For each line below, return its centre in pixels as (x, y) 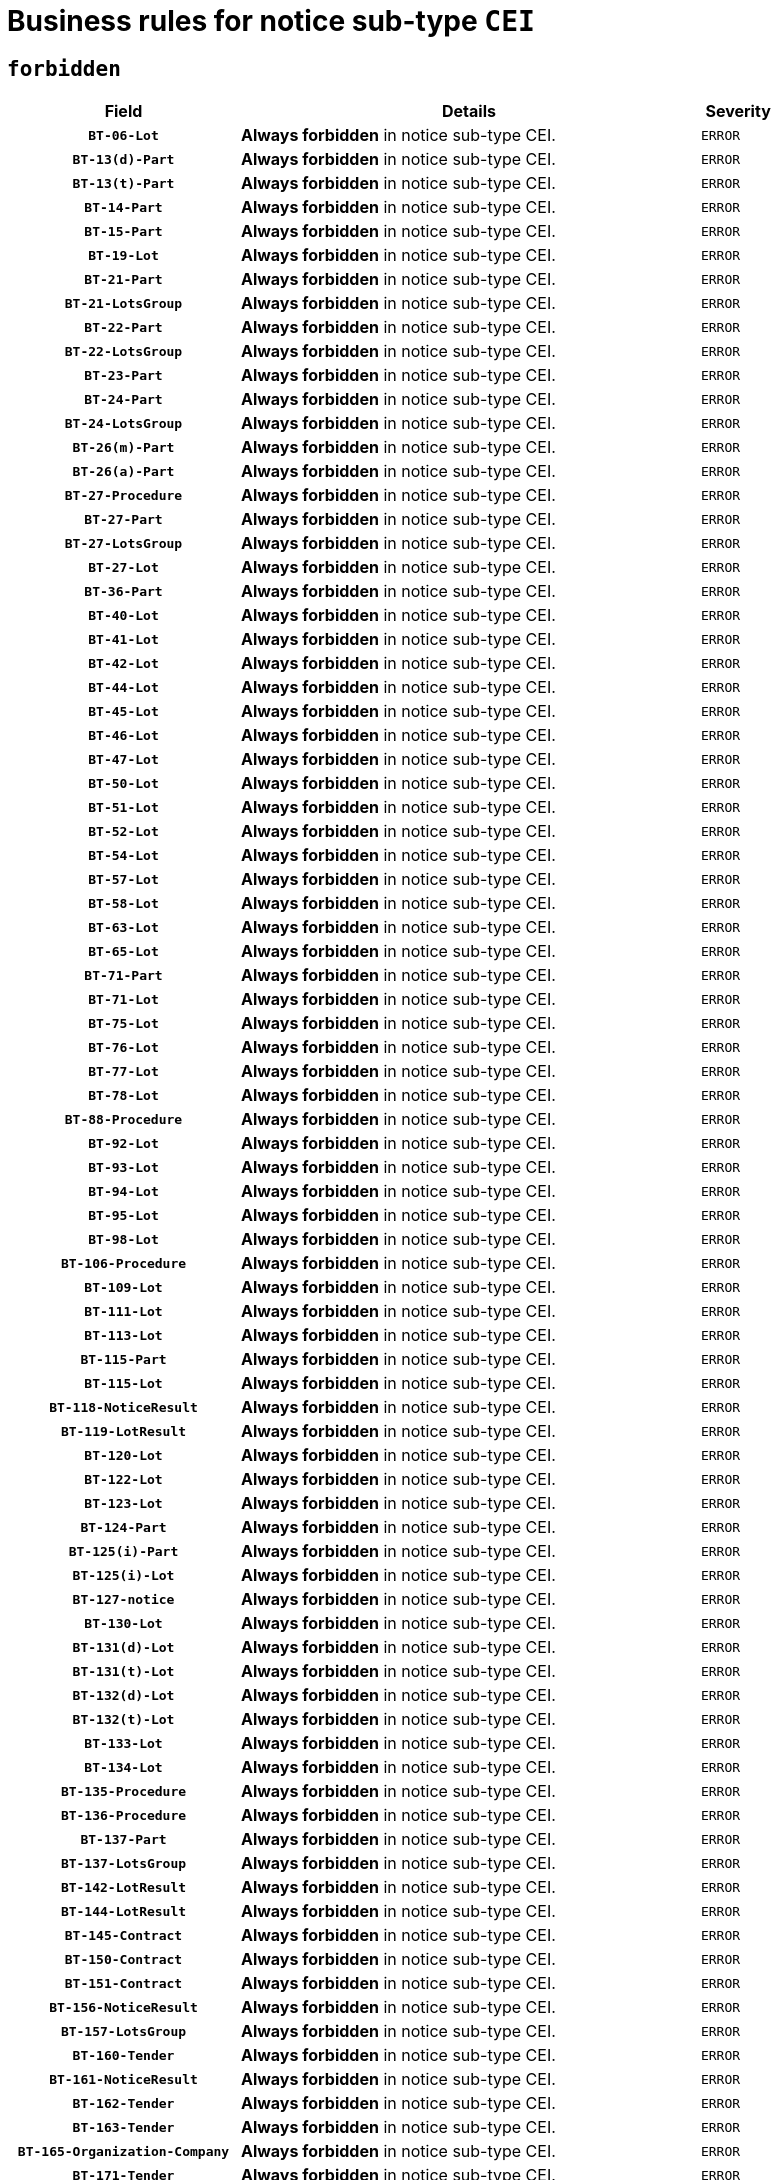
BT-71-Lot (123, 999)
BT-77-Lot (123, 1071)
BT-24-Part (123, 399)
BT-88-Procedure (123, 1119)
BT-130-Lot (123, 1623)
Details (468, 111)
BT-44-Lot (123, 687)
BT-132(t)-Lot (123, 1719)
